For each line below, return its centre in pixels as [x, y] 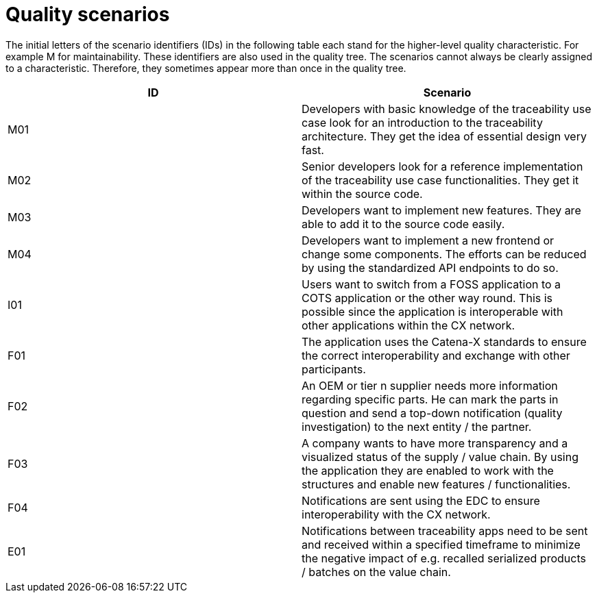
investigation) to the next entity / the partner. [417, 426]
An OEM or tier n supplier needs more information [430, 385]
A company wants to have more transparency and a [435, 443]
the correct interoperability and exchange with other [436, 355]
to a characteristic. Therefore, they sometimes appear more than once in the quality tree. [206, 68]
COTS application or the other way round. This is [427, 298]
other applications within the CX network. [409, 325]
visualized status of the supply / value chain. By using [440, 457]
